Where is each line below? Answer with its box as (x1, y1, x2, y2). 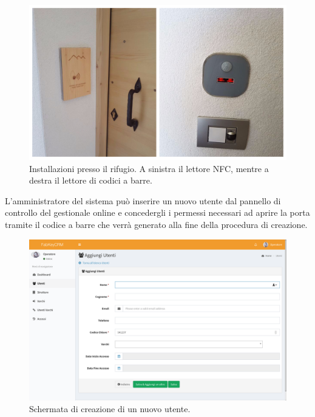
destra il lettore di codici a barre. (29, 174, 152, 187)
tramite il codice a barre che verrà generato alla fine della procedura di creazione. (5, 218, 308, 231)
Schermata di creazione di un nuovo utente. (29, 402, 191, 415)
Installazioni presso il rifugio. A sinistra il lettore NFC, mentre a (29, 162, 269, 174)
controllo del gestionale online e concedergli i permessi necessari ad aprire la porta (5, 206, 310, 219)
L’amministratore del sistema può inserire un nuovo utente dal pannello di (5, 194, 281, 207)
